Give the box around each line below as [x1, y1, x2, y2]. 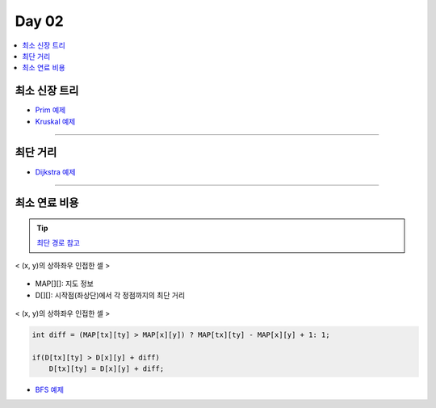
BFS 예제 [35, 385, 65, 395]
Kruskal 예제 [35, 116, 76, 126]
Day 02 [15, 12, 65, 30]
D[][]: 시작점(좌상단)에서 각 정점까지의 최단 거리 [35, 290, 186, 300]
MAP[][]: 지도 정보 [35, 279, 94, 288]
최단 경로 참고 [36, 238, 81, 248]
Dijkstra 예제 [35, 166, 76, 177]
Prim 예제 [35, 105, 66, 115]
